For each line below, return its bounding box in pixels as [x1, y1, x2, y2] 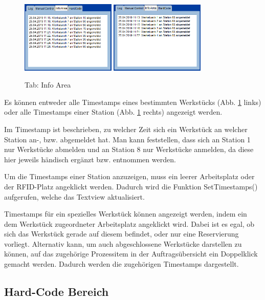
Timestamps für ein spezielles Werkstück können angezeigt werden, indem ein [4, 208, 247, 219]
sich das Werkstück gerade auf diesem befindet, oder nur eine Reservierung [4, 228, 239, 239]
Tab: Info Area [25, 79, 71, 90]
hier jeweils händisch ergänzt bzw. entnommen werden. [4, 154, 176, 164]
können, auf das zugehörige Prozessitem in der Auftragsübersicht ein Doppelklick [4, 248, 258, 259]
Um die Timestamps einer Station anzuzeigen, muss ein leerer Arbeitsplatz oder [4, 171, 255, 182]
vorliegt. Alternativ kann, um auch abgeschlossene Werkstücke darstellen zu [4, 238, 242, 249]
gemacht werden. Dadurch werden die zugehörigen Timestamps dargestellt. [4, 259, 239, 269]
